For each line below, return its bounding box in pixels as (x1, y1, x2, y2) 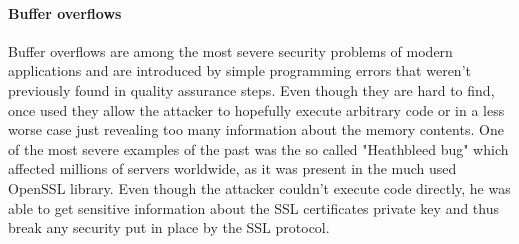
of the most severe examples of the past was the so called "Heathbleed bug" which (8, 138, 509, 159)
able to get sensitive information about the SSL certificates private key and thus (8, 197, 500, 218)
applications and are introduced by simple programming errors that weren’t (8, 60, 471, 81)
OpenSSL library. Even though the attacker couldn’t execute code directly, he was (8, 177, 511, 198)
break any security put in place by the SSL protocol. (8, 217, 330, 238)
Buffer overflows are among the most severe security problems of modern (8, 40, 453, 61)
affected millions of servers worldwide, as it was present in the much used (8, 158, 457, 179)
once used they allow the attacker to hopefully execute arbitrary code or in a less (8, 99, 505, 120)
